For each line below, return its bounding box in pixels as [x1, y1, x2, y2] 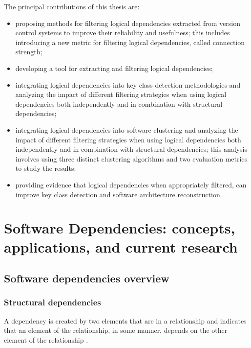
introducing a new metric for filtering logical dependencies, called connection [15, 37, 245, 47]
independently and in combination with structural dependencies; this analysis [15, 144, 247, 154]
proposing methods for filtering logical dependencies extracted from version [15, 18, 241, 28]
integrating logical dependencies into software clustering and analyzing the [15, 124, 238, 135]
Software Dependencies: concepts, [4, 218, 235, 238]
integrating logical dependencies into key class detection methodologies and [15, 79, 241, 90]
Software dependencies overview [4, 271, 169, 286]
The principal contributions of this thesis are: [4, 1, 140, 11]
